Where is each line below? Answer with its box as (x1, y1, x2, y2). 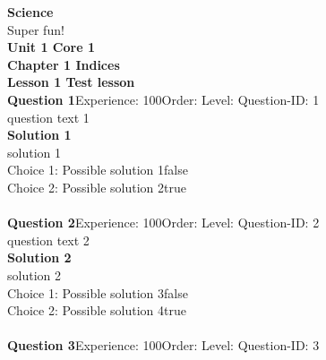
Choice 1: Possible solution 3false (7, 283, 188, 302)
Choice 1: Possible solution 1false (7, 160, 188, 179)
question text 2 (7, 230, 90, 249)
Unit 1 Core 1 (7, 38, 95, 56)
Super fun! (7, 20, 64, 39)
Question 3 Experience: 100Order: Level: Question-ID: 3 (7, 336, 320, 355)
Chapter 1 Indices (7, 55, 120, 73)
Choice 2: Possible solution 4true (7, 301, 186, 320)
